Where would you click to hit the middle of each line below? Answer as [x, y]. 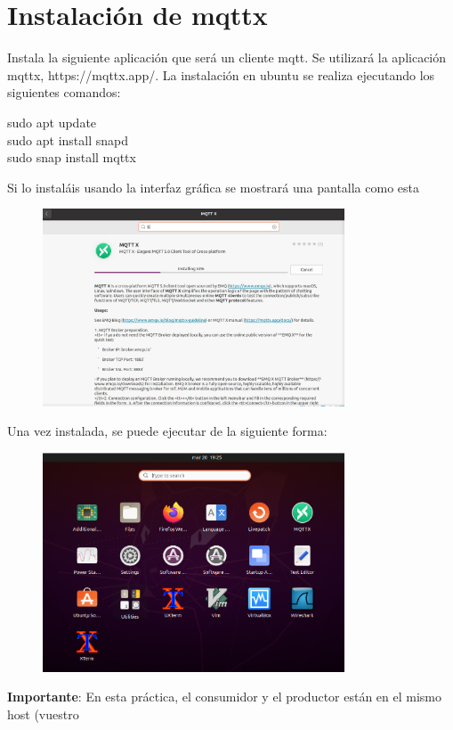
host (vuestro [43, 714]
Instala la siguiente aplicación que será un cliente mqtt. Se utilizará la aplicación [227, 57]
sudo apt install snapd [68, 139]
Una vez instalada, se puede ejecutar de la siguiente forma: [167, 431]
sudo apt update [52, 122]
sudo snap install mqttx [72, 157]
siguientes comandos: [64, 92]
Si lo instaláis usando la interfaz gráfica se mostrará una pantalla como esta [213, 187]
